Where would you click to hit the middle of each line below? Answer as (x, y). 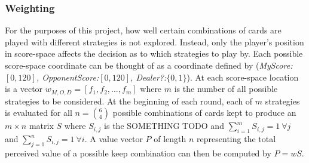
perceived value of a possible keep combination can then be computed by (138, 153)
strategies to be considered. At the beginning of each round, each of (129, 101)
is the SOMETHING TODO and (164, 126)
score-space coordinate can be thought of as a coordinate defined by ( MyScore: (149, 65)
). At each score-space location (243, 77)
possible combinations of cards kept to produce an (204, 113)
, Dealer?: (149, 77)
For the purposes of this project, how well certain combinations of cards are (143, 30)
